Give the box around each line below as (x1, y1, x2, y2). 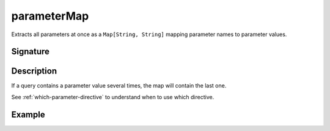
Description (11, 66, 57, 77)
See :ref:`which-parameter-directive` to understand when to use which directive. (11, 93, 215, 100)
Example (11, 109, 45, 119)
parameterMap (11, 9, 89, 23)
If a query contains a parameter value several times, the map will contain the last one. (11, 82, 227, 89)
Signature (11, 47, 50, 57)
